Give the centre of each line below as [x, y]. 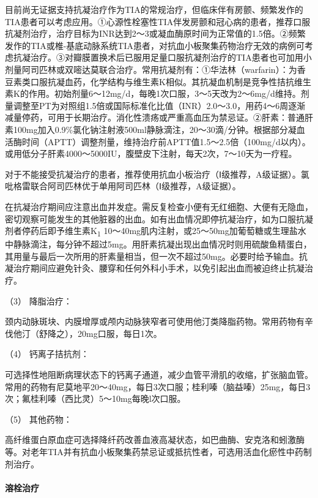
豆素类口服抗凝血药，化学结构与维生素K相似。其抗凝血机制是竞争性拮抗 [150, 81]
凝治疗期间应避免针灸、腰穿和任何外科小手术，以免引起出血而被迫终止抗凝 [155, 268]
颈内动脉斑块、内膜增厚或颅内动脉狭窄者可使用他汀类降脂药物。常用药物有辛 [159, 321]
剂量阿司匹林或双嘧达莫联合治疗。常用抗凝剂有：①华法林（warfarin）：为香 [155, 69]
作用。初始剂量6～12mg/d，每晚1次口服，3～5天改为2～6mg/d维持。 [165, 93]
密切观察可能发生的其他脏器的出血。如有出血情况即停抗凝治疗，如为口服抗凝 [159, 218]
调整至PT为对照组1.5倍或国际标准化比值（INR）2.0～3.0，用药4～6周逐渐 [159, 105]
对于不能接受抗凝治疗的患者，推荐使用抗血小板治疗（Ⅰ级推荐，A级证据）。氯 [157, 174]
